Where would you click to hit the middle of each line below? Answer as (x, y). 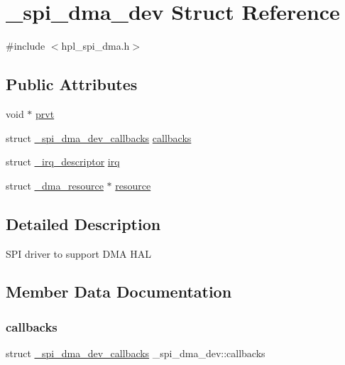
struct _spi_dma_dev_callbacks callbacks (99, 137)
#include (26, 46)
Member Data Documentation (119, 292)
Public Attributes (72, 84)
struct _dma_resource (55, 185)
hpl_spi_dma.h (95, 46)
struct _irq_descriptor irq (63, 162)
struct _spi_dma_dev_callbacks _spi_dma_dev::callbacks (136, 353)
